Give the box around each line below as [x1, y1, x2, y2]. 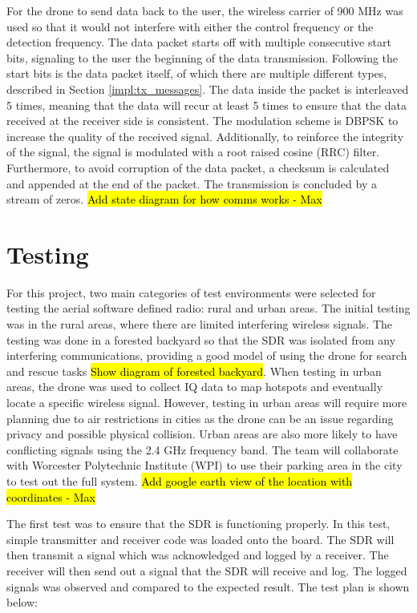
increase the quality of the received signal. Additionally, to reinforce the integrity [6, 127, 404, 144]
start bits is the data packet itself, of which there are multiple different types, [6, 65, 387, 82]
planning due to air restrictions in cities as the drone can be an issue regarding [6, 409, 394, 426]
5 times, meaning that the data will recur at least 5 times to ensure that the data [6, 96, 407, 113]
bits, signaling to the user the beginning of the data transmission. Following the [6, 49, 399, 66]
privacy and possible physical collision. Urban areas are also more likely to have [6, 425, 398, 442]
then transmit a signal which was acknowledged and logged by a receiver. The [6, 546, 389, 563]
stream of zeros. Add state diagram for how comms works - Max [6, 191, 322, 208]
